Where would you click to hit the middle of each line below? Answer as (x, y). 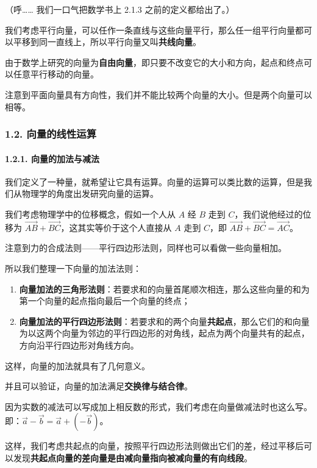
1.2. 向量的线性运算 (51, 134)
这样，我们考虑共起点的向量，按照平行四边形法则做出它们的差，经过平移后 (154, 446)
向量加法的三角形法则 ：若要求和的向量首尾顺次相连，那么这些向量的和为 (164, 289)
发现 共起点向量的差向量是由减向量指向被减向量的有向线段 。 (133, 457)
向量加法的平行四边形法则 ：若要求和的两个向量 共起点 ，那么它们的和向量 (164, 321)
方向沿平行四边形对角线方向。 (79, 345)
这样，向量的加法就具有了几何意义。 (77, 365)
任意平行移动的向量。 (56, 74)
